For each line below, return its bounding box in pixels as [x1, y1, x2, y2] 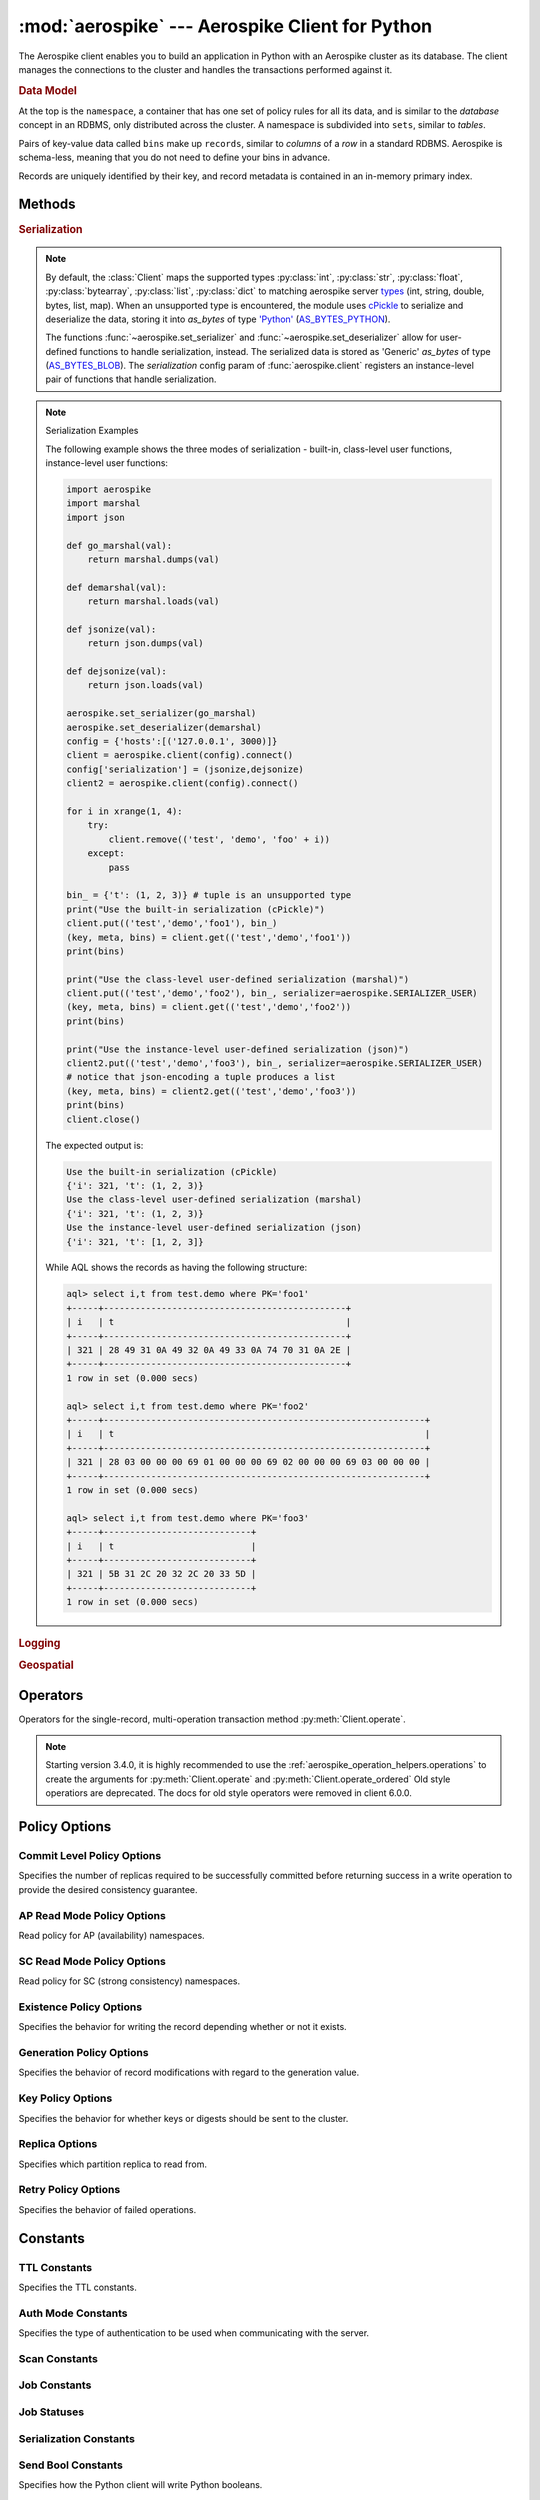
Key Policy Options [18, 2091, 113, 2105]
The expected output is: [45, 1139, 144, 1151]
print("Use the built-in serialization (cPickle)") [66, 903, 325, 915]
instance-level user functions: [45, 457, 169, 469]
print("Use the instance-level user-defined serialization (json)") [66, 1043, 410, 1055]
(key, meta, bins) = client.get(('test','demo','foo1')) [66, 931, 352, 943]
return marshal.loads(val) [87, 596, 220, 607]
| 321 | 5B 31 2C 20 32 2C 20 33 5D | [66, 1568, 257, 1580]
